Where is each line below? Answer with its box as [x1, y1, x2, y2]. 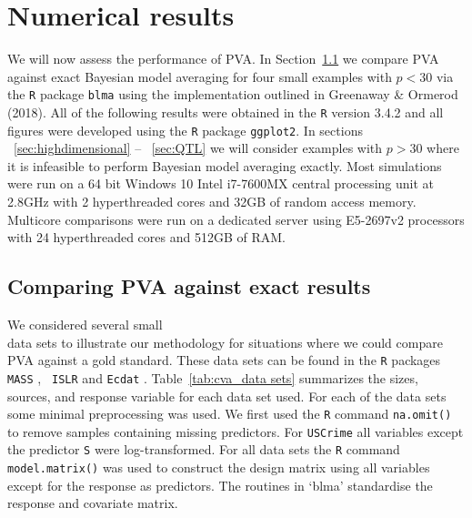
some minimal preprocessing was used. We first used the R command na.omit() [7, 404, 452, 423]
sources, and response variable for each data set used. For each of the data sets [7, 386, 447, 405]
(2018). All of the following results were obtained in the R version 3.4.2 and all [7, 102, 444, 121]
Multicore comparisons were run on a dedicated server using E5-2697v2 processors [7, 209, 465, 229]
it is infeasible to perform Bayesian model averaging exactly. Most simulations [7, 156, 442, 175]
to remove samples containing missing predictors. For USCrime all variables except [7, 422, 464, 441]
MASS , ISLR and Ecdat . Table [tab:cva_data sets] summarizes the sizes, [7, 368, 418, 387]
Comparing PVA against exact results [7, 272, 371, 300]
